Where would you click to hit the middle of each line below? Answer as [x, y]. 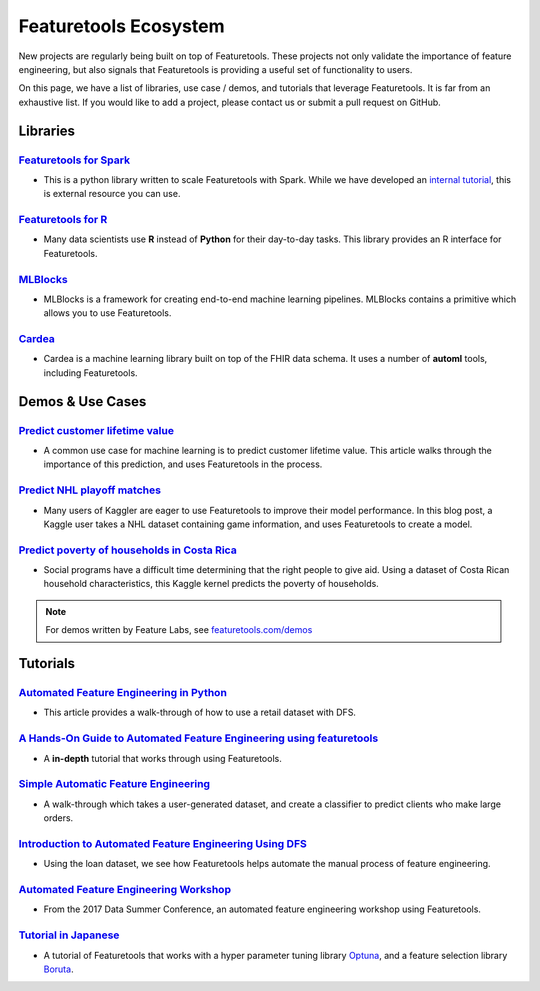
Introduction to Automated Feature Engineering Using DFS [162, 843]
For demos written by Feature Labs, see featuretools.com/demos [179, 630]
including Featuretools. [91, 372]
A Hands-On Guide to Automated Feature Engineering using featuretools [198, 738]
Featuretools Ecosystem [121, 26]
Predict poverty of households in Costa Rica [127, 550]
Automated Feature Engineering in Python [122, 693]
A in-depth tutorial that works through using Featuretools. [162, 758]
